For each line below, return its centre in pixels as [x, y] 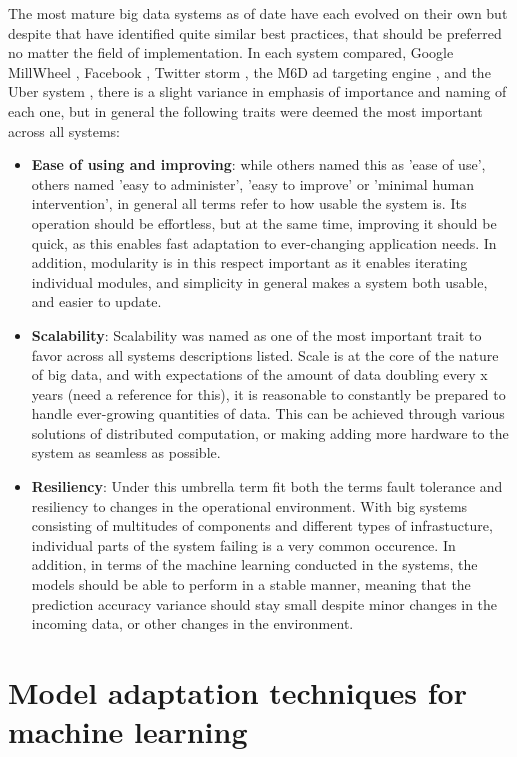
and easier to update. [96, 301]
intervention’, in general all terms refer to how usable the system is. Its [249, 203]
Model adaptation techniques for [237, 692]
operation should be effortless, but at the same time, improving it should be [264, 222]
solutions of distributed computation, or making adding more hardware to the [270, 432]
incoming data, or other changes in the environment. [192, 623]
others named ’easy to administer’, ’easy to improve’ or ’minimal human [253, 183]
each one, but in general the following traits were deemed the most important [245, 110]
